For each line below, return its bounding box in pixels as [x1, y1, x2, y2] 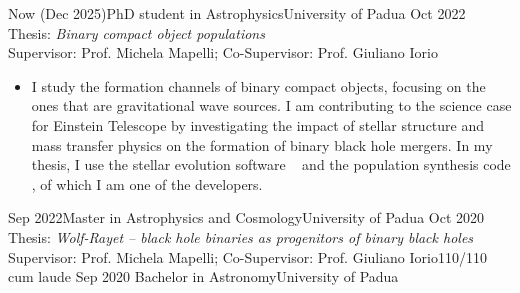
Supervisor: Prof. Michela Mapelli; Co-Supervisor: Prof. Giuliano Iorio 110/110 [8, 246, 487, 267]
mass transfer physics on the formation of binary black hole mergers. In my [31, 134, 493, 155]
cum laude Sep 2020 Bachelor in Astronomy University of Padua [8, 266, 399, 287]
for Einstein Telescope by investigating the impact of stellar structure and [31, 114, 485, 135]
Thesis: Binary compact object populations [8, 22, 265, 43]
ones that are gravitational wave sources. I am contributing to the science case [31, 95, 512, 116]
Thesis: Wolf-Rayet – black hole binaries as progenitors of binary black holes [8, 226, 474, 247]
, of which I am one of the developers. [31, 173, 263, 194]
